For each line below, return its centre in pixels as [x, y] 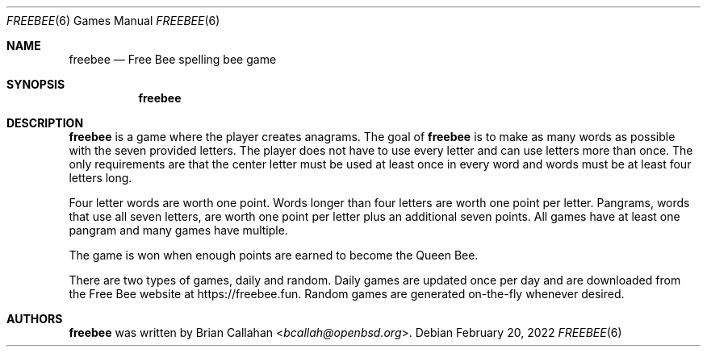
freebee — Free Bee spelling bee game [173, 59]
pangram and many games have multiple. [178, 230]
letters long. [100, 178]
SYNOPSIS [36, 84]
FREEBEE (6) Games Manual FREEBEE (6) [113, 21]
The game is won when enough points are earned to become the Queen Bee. [274, 255]
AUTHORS [35, 319]
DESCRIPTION [45, 123]
